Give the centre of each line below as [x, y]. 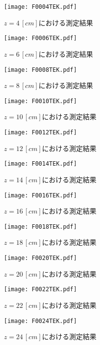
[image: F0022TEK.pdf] [41, 290]
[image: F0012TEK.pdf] [41, 132]
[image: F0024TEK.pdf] [41, 321]
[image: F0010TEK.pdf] [41, 101]
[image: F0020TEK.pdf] [41, 258]
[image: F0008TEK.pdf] [41, 70]
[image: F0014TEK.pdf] [41, 164]
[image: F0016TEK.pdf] [41, 195]
